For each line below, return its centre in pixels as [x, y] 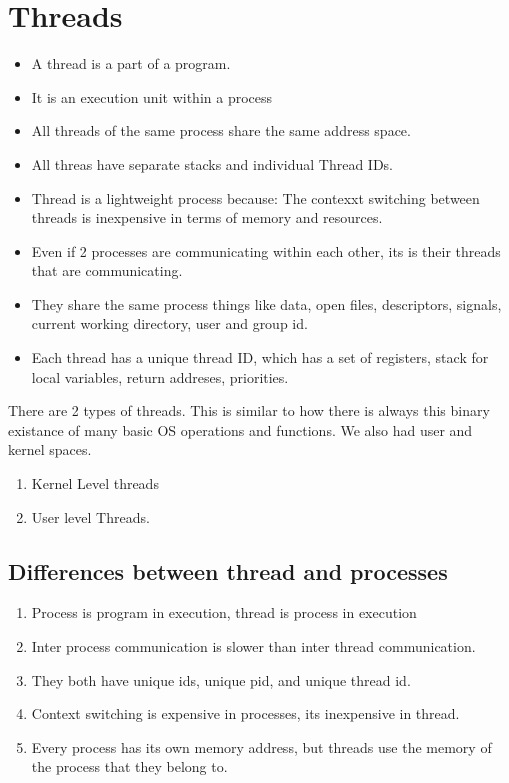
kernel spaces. [50, 449]
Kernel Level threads [95, 483]
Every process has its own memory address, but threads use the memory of [261, 746]
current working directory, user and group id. [169, 323]
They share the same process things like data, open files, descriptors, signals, [266, 303]
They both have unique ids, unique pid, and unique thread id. [221, 679]
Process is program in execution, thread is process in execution [224, 612]
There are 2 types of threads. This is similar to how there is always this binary [249, 410]
